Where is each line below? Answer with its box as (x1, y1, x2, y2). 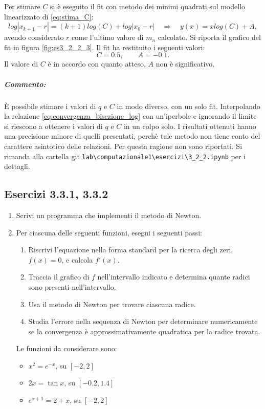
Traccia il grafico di (28, 271, 90, 282)
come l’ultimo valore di (72, 32, 144, 42)
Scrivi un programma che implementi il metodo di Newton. (16, 209, 202, 220)
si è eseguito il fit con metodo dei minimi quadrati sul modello (50, 1, 246, 11)
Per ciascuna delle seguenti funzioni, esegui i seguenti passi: (16, 227, 202, 238)
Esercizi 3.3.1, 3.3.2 (4, 186, 108, 202)
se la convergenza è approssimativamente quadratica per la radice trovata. (28, 326, 260, 336)
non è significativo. (156, 58, 215, 69)
